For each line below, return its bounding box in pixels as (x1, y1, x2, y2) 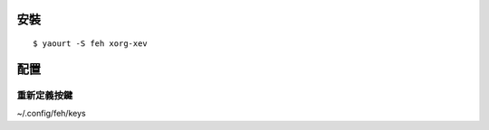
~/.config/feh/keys (16, 108, 86, 119)
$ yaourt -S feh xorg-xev (33, 39, 149, 49)
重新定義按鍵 (16, 88, 73, 101)
